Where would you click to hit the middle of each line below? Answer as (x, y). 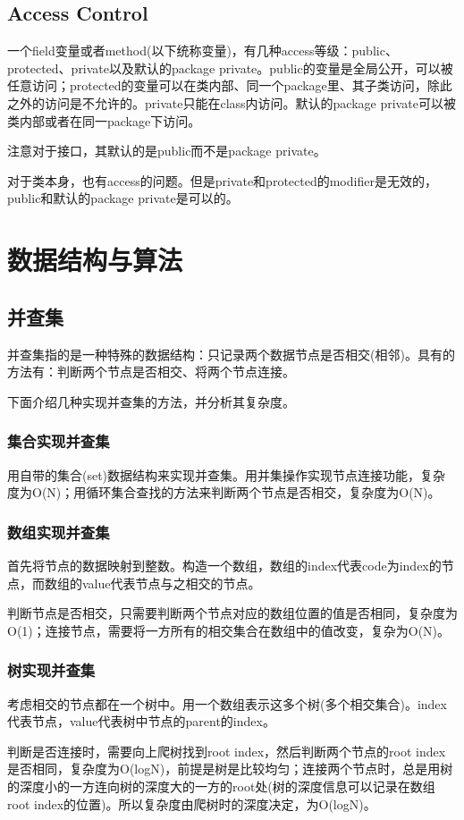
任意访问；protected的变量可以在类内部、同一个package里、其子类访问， (217, 85)
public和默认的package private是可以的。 (123, 198)
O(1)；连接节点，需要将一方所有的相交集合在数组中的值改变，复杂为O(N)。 (229, 630)
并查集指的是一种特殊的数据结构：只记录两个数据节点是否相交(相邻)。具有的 (231, 354)
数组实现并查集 (59, 532)
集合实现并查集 (59, 441)
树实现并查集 (51, 670)
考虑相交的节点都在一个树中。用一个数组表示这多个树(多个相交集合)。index (227, 703)
